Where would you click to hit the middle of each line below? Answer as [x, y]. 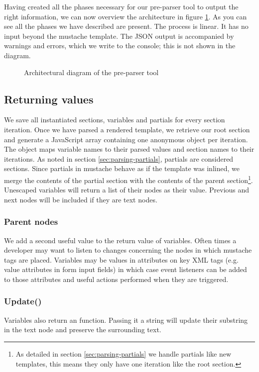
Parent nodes [31, 222]
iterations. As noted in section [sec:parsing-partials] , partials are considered [119, 158]
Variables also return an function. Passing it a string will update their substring [126, 320]
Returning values [49, 99]
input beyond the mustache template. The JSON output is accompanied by [119, 36]
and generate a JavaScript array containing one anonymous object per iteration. [126, 139]
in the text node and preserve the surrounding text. [83, 329]
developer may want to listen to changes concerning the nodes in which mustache [128, 250]
